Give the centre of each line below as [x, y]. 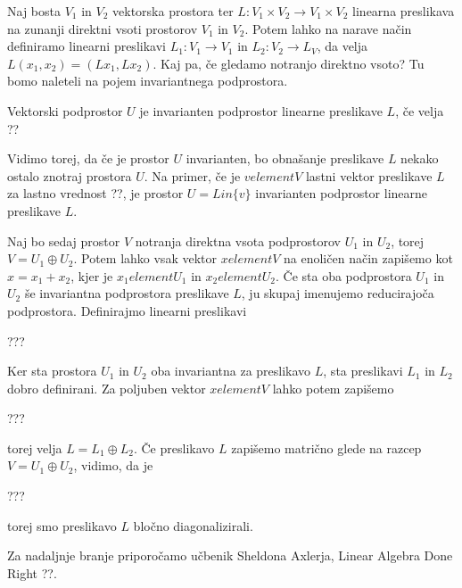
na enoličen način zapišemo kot [368, 258]
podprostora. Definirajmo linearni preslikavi [127, 310]
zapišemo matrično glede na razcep [326, 447]
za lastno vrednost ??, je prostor [95, 193]
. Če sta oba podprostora [343, 275]
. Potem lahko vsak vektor [145, 258]
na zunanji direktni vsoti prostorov [103, 28]
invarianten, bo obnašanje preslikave [285, 158]
